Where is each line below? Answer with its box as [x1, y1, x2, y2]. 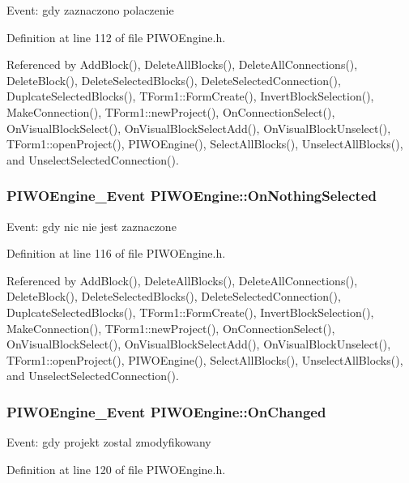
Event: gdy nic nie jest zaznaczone [6, 217, 177, 234]
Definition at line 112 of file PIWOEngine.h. [6, 28, 226, 45]
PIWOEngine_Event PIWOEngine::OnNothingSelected [6, 186, 377, 206]
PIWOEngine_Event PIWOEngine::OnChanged [6, 401, 326, 421]
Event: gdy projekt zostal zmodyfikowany [6, 434, 211, 451]
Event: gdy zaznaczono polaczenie [6, 2, 174, 18]
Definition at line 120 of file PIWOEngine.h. [6, 460, 226, 477]
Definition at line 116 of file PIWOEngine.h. [6, 245, 226, 262]
